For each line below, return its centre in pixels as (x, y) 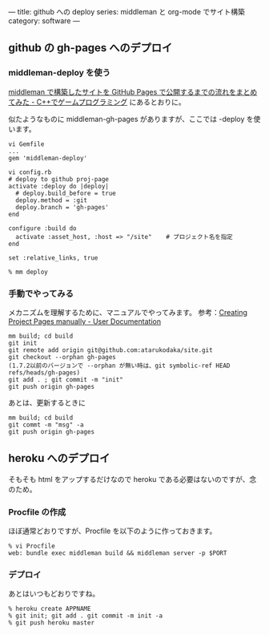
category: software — (44, 21)
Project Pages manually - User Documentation (85, 321)
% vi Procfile (32, 546)
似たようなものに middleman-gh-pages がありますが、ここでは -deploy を (131, 119)
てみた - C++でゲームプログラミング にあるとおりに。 (97, 102)
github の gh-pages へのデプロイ (90, 48)
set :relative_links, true (53, 258)
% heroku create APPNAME (50, 609)
